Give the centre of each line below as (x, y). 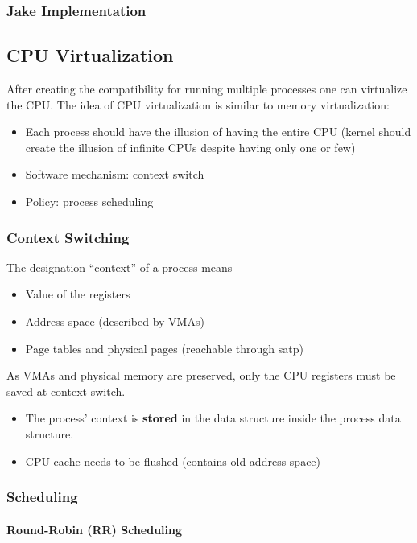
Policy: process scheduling (89, 202)
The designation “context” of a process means (120, 267)
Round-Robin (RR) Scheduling (95, 529)
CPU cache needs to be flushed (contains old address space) (173, 461)
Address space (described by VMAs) (115, 321)
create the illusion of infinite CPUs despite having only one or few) (190, 147)
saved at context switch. (66, 391)
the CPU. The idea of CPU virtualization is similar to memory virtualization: (198, 104)
